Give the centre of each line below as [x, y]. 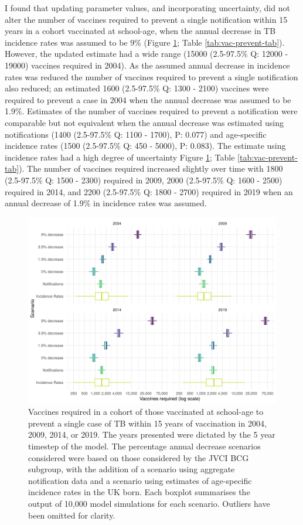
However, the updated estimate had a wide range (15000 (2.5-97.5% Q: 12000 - [147, 54]
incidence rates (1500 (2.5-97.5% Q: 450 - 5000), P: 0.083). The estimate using [145, 146]
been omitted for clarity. [72, 515]
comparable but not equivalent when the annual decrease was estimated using [144, 122]
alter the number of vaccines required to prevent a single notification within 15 [146, 19]
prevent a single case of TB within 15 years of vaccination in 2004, [147, 423]
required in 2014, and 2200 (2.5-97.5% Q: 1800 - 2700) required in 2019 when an [149, 191]
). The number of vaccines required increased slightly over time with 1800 [151, 168]
